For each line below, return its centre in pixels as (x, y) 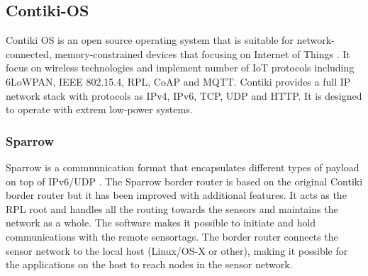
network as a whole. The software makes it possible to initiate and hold (161, 223)
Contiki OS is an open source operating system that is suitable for (150, 40)
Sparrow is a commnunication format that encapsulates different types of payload (183, 167)
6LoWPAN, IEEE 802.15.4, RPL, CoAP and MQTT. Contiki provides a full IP (178, 81)
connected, (29, 53)
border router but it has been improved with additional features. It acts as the (176, 195)
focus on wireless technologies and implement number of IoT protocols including (180, 68)
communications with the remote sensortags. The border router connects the (172, 236)
